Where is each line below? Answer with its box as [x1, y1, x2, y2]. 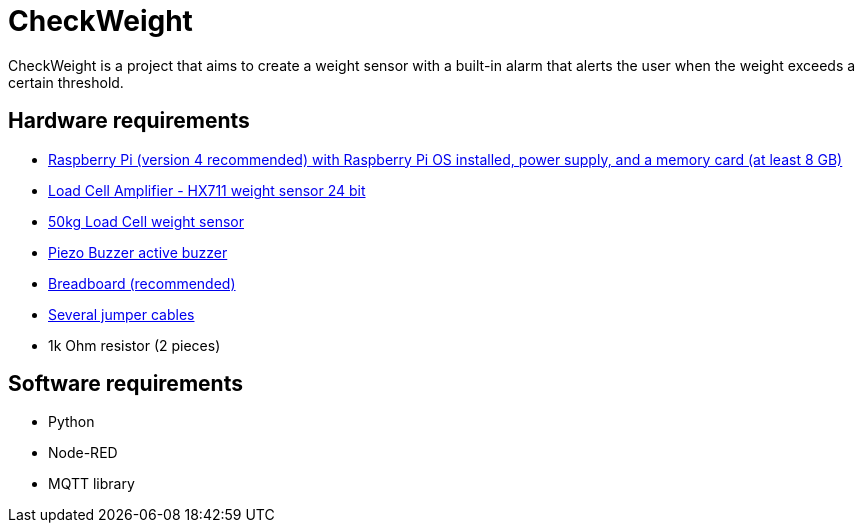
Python [48, 413, 95, 431]
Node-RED [48, 444, 118, 462]
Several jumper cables [48, 305, 195, 323]
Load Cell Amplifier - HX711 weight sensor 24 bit [48, 181, 366, 199]
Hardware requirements [8, 108, 250, 134]
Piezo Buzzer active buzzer [48, 243, 228, 261]
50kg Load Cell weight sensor [48, 212, 244, 230]
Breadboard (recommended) [48, 274, 236, 292]
